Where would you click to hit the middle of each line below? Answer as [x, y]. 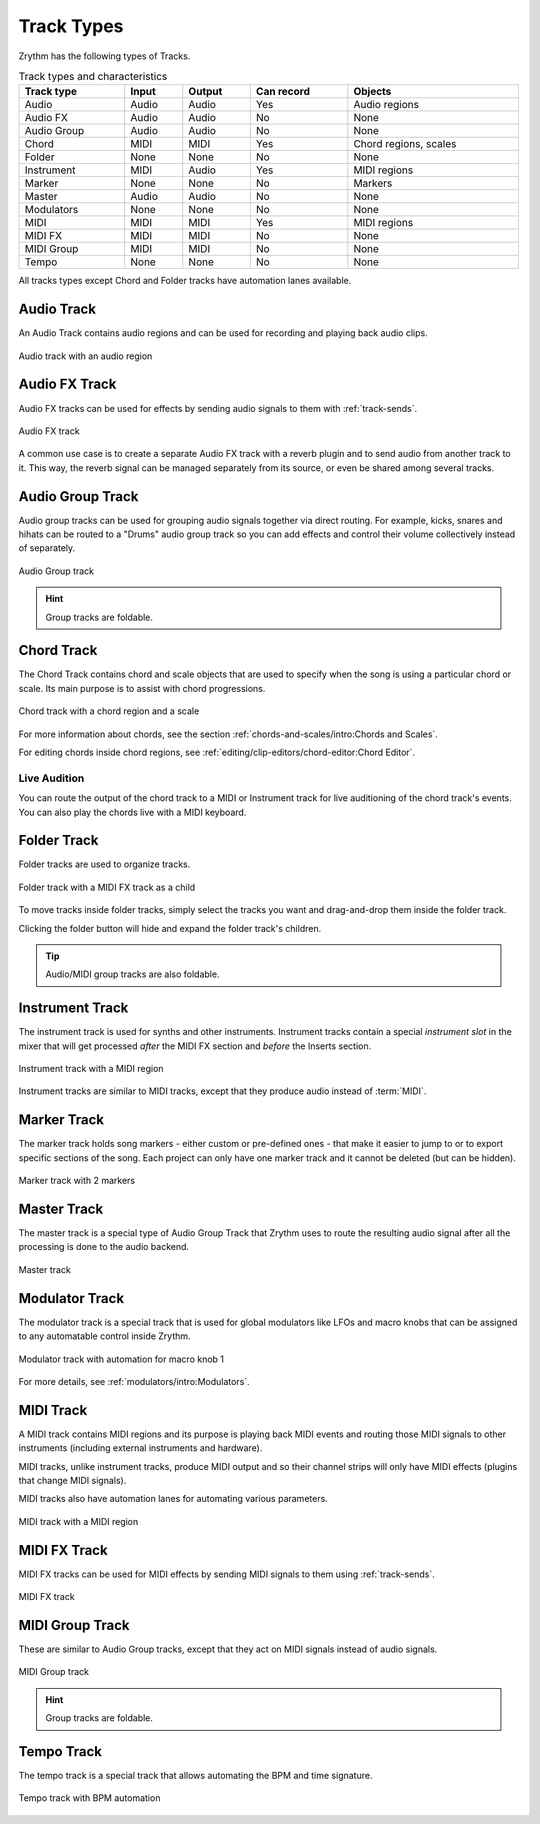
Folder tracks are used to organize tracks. [104, 864]
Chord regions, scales [405, 144]
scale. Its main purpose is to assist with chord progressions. [142, 688]
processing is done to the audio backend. [104, 1247]
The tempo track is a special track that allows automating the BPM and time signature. [195, 1776]
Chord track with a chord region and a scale [109, 711]
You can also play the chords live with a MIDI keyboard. [132, 812]
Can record [282, 92]
